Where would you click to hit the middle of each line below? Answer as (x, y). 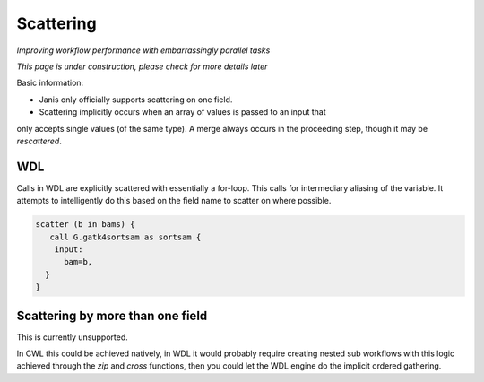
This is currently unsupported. (73, 337)
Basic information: (50, 83)
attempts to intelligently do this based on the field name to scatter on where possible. (174, 201)
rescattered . (39, 141)
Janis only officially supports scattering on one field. (136, 100)
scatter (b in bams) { (85, 225)
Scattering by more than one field (112, 315)
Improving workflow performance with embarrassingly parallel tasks (143, 50)
